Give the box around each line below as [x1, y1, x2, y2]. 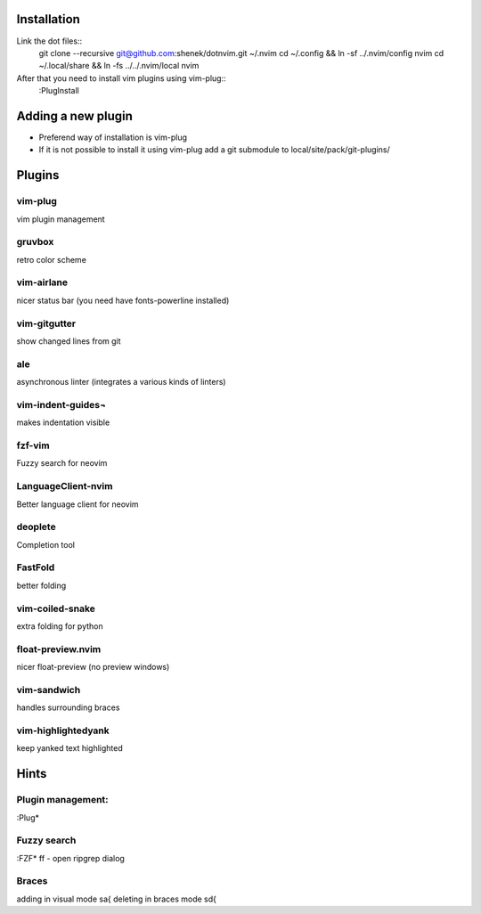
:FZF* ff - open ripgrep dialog [16, 853, 125, 863]
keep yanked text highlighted [16, 743, 124, 754]
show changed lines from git [16, 335, 121, 347]
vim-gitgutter [16, 317, 77, 330]
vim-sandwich [16, 683, 81, 696]
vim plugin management [16, 214, 106, 224]
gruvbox [16, 236, 54, 249]
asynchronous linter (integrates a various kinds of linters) [16, 377, 226, 388]
